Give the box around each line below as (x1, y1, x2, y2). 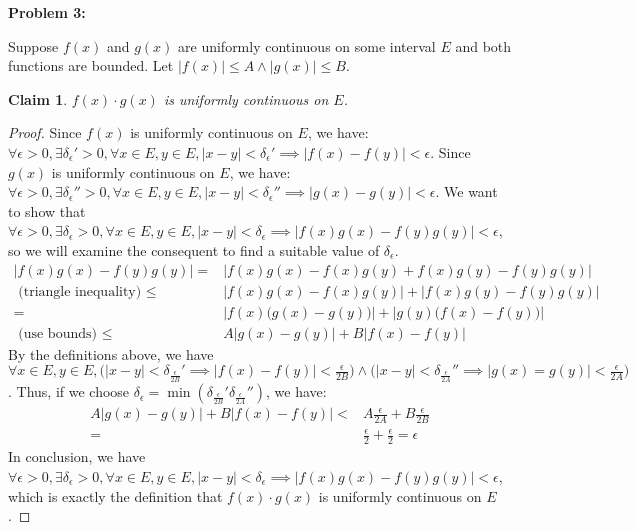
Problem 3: (8, 2, 86, 22)
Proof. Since (8, 122, 82, 143)
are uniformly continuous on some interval (178, 35, 436, 56)
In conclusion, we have (8, 446, 146, 467)
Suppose (8, 35, 59, 56)
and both (455, 35, 512, 56)
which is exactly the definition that (8, 485, 223, 506)
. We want (435, 181, 498, 202)
